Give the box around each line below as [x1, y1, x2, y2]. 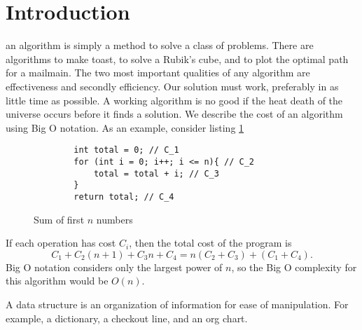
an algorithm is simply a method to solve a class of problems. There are [6, 38, 314, 53]
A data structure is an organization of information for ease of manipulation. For [6, 296, 349, 311]
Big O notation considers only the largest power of [6, 259, 223, 274]
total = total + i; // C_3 [93, 168, 219, 179]
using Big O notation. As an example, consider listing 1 [6, 120, 244, 135]
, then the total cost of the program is [129, 235, 292, 250]
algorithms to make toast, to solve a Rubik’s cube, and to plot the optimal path [6, 51, 349, 66]
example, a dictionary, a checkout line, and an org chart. [6, 310, 248, 325]
